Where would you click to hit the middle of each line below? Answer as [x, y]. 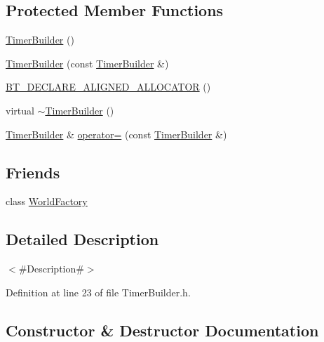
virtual [20, 110]
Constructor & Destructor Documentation [162, 330]
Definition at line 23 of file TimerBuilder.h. [98, 292]
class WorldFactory [47, 201]
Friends [33, 172]
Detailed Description [82, 239]
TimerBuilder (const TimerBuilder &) [87, 63]
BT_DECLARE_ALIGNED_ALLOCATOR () [108, 87]
